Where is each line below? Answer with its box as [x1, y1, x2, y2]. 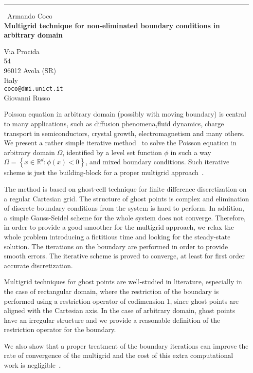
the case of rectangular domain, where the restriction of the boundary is [4, 286, 219, 296]
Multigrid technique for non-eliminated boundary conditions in [4, 20, 220, 30]
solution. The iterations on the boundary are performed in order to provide [4, 241, 228, 251]
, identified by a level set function [62, 147, 162, 157]
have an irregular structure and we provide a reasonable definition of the [4, 314, 220, 325]
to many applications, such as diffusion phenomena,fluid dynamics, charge [4, 118, 224, 128]
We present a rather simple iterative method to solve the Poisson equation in [4, 137, 237, 148]
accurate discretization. [4, 260, 73, 270]
